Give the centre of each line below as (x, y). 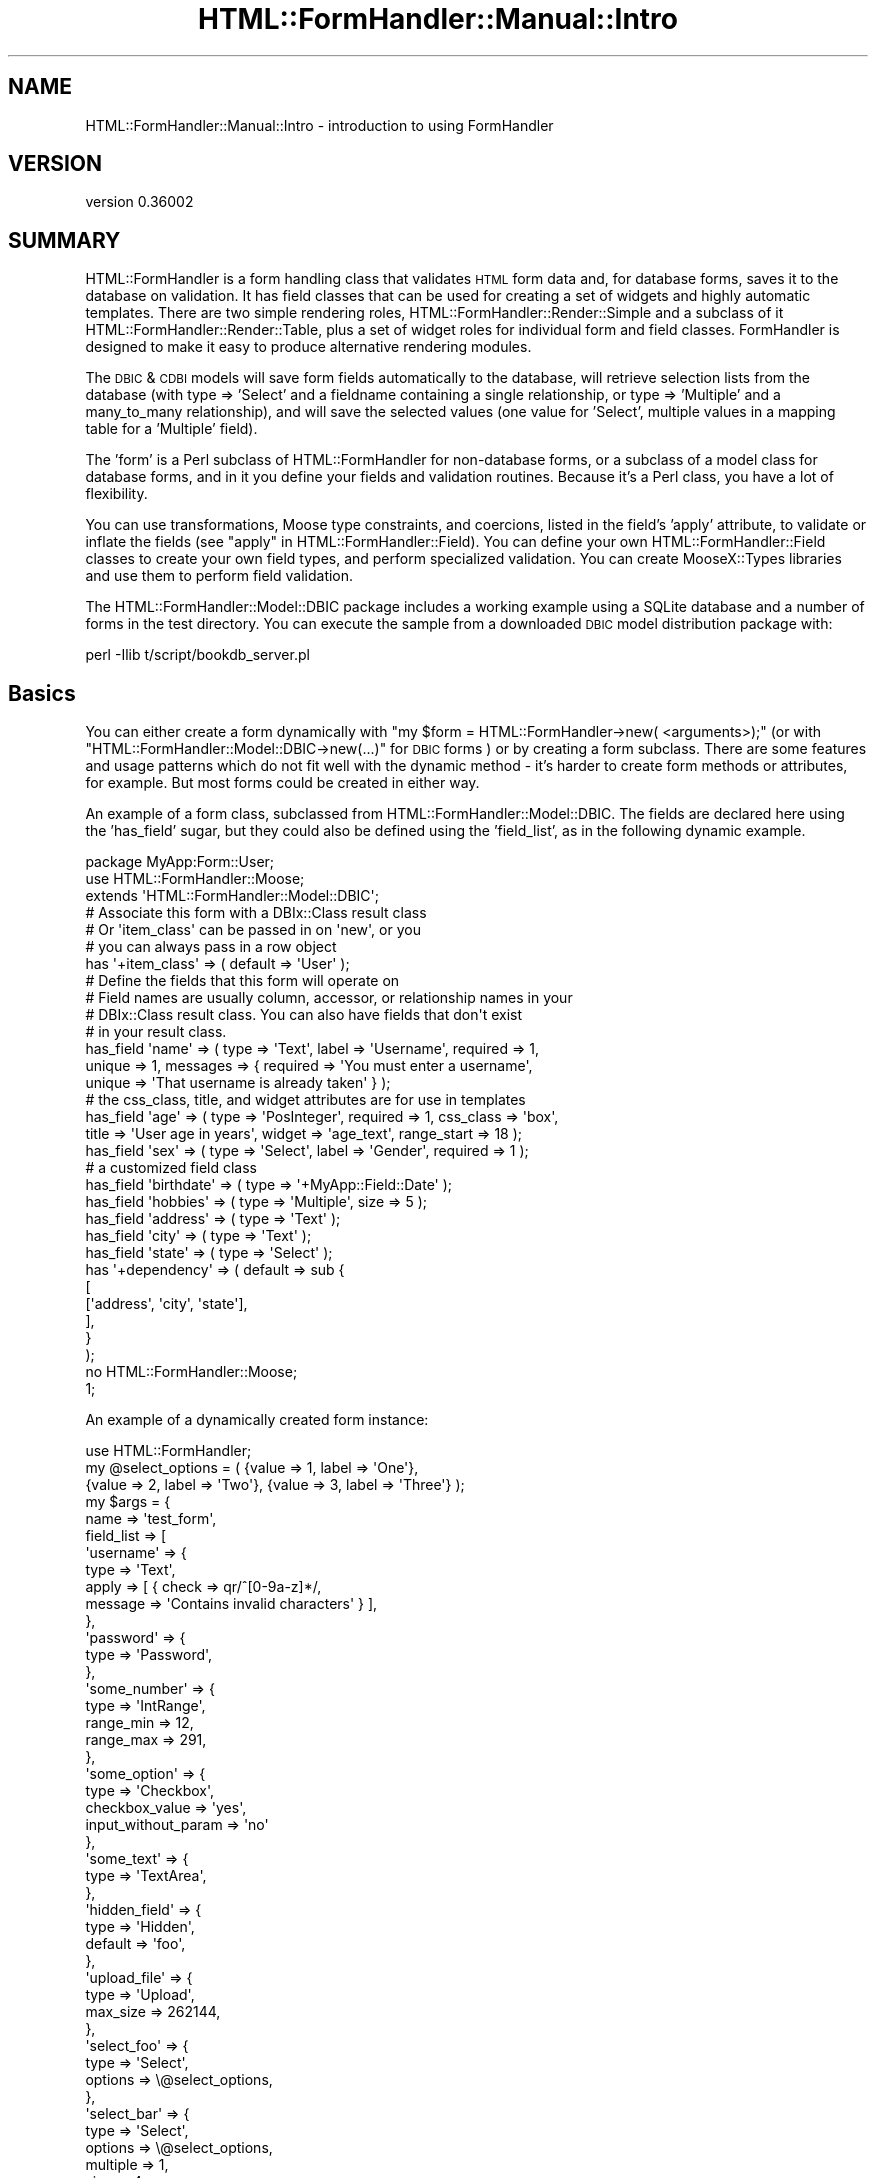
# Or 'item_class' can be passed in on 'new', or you (253, 930)
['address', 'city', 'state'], (166, 1304)
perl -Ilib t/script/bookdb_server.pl (197, 655)
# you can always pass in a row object (211, 947)
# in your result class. (156, 1032)
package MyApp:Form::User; (180, 862)
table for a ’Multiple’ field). (171, 429)
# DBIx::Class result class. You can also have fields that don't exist (304, 1015)
